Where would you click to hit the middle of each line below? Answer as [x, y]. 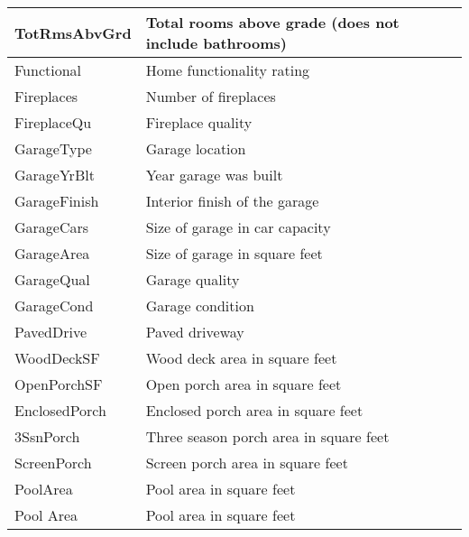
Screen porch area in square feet [247, 463]
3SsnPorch [47, 436]
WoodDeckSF [57, 358]
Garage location [196, 148]
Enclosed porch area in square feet [254, 410]
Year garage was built [214, 175]
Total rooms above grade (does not [272, 22]
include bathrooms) [216, 43]
